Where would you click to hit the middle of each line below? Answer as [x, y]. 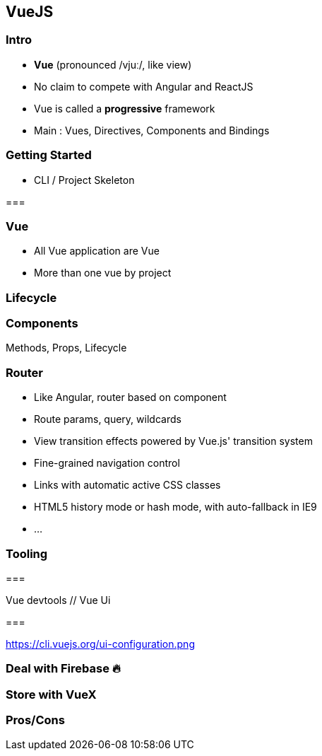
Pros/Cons [35, 720]
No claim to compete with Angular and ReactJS [144, 86]
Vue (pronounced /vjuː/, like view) [113, 64]
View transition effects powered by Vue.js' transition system [173, 441]
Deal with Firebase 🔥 [63, 669]
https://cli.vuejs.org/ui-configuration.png [100, 644]
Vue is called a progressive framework [125, 108]
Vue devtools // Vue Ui [58, 600]
